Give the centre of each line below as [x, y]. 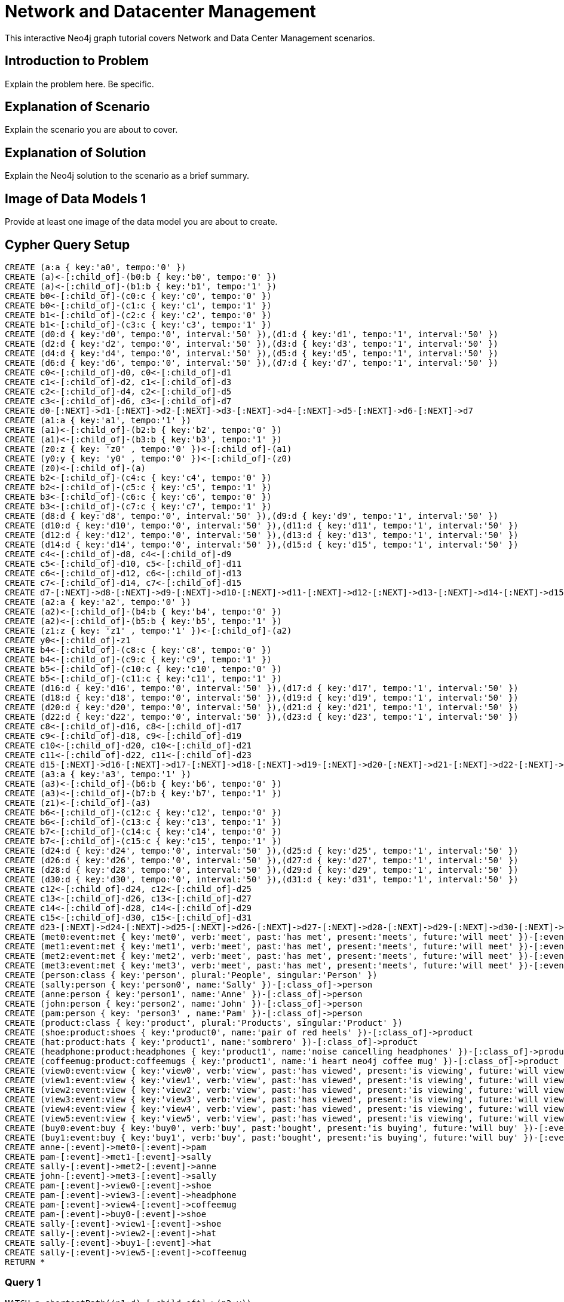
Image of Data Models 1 [76, 198]
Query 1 [23, 1283]
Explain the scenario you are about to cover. [91, 130]
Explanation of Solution [76, 152]
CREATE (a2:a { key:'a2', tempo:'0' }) [98, 602]
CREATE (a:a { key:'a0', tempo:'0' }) [96, 267]
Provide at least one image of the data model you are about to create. [141, 222]
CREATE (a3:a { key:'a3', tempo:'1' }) [98, 774]
